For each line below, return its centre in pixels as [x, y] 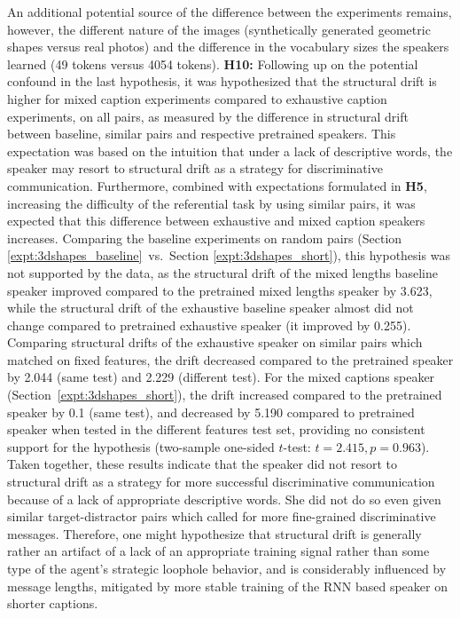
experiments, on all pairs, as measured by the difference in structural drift [208, 116]
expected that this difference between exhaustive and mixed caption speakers [216, 221]
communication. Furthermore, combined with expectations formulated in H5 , [217, 185]
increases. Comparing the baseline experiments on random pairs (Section [205, 238]
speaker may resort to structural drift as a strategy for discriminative [195, 168]
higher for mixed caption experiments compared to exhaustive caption [197, 98]
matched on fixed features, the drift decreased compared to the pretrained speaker [230, 359]
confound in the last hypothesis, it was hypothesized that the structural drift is [222, 81]
